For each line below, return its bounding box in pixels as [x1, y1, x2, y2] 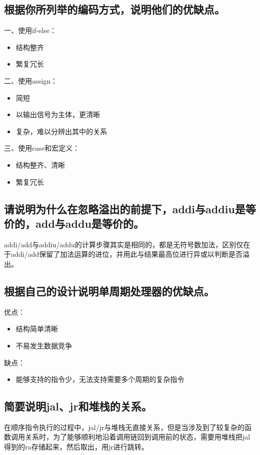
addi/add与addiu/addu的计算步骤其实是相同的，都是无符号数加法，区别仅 [4, 239, 243, 249]
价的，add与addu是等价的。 [4, 215, 144, 231]
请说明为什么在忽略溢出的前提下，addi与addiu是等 [4, 201, 256, 216]
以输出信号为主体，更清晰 [16, 109, 100, 120]
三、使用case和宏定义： [4, 143, 80, 153]
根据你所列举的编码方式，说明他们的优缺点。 [4, 2, 225, 17]
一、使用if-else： [4, 25, 57, 36]
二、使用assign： [4, 75, 58, 86]
